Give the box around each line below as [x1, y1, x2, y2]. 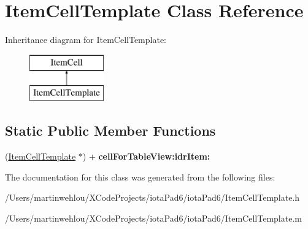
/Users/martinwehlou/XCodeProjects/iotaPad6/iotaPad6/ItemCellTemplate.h [5, 191, 300, 204]
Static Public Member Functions [5, 121, 216, 140]
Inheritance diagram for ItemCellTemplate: [5, 33, 167, 46]
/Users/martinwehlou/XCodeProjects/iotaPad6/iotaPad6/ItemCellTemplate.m [5, 211, 302, 224]
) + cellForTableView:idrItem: [82, 150, 210, 163]
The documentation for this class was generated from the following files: [5, 170, 275, 183]
